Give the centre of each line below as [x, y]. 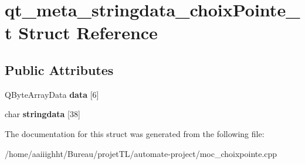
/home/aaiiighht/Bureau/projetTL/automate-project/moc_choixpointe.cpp [141, 153]
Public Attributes [59, 69]
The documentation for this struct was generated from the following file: [135, 133]
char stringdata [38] [43, 114]
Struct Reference [88, 33]
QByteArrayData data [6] [52, 94]
